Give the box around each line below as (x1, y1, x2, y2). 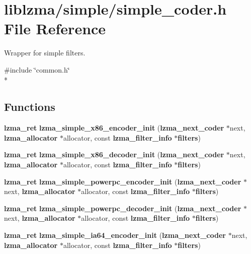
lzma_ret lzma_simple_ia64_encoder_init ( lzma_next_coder (4, 230, 226, 240)
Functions (4, 99, 55, 114)
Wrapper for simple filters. (4, 47, 86, 58)
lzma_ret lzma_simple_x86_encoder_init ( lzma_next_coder (4, 122, 224, 133)
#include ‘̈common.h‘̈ (4, 64, 70, 75)
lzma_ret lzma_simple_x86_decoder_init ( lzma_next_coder (4, 149, 224, 160)
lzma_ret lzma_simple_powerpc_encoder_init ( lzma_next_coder (4, 176, 241, 186)
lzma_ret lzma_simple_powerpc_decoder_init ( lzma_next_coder (4, 203, 241, 213)
